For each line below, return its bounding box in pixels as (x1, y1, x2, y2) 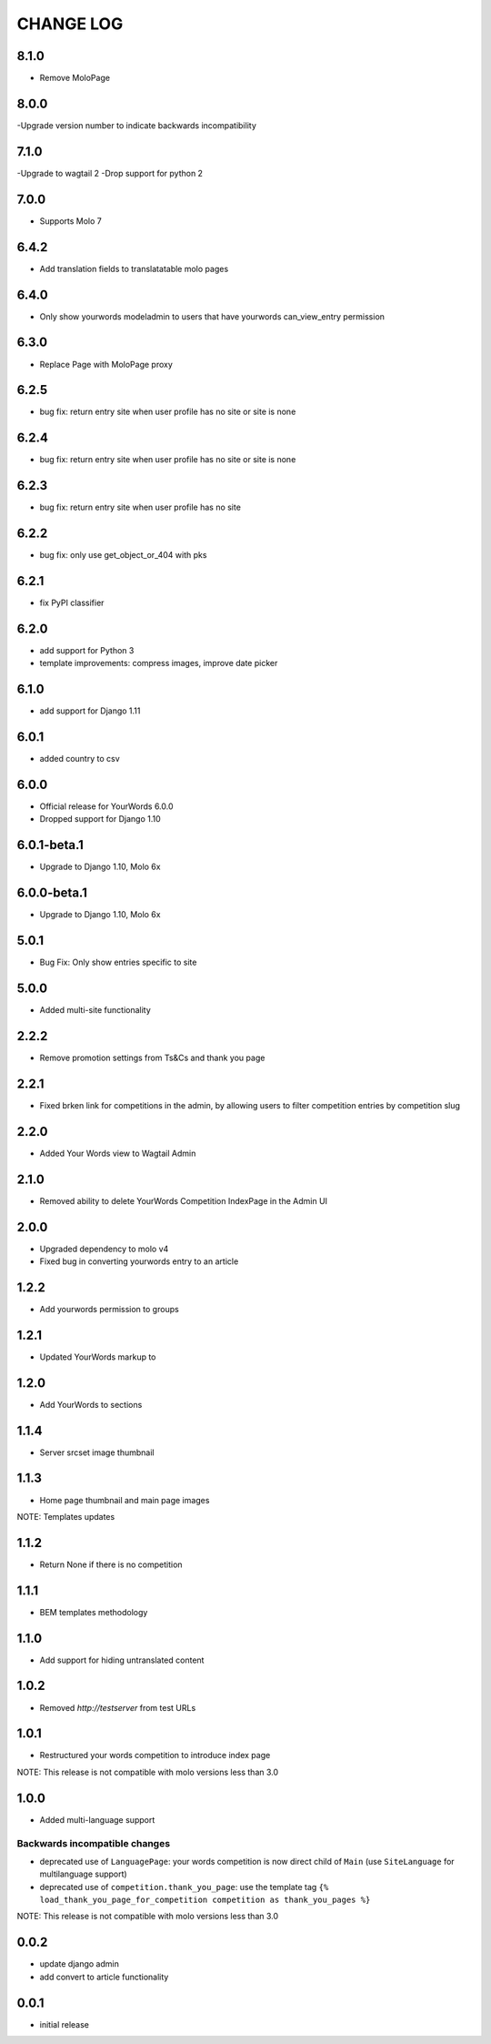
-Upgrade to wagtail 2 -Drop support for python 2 (16, 167, 204, 178)
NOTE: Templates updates (16, 1511, 115, 1522)
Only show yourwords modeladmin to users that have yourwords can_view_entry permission (39, 310, 386, 322)
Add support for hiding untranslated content (39, 1654, 205, 1665)
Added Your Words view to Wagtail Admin (39, 1148, 196, 1159)
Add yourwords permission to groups (39, 1303, 179, 1314)
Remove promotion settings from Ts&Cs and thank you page (39, 1052, 266, 1063)
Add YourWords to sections (39, 1399, 143, 1410)
